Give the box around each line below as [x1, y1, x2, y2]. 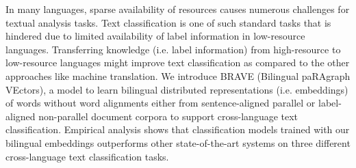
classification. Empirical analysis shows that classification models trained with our [5, 122, 350, 137]
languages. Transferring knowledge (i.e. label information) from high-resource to [5, 42, 341, 56]
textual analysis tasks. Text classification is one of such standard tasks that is [5, 15, 331, 29]
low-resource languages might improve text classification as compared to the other [5, 55, 350, 70]
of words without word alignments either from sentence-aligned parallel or [5, 96, 316, 110]
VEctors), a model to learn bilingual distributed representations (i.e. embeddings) [5, 82, 348, 96]
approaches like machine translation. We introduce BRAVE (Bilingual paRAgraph [5, 68, 351, 83]
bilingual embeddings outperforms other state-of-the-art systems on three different [5, 135, 351, 150]
